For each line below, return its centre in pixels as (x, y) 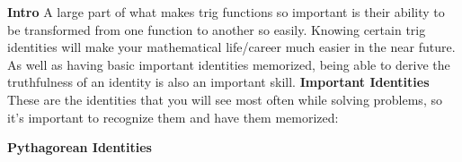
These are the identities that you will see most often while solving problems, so (225, 99)
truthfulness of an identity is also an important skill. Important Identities (218, 82)
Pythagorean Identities (80, 147)
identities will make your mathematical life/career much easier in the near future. (231, 47)
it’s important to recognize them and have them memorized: (173, 117)
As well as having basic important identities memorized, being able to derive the (229, 64)
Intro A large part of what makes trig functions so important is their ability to (226, 12)
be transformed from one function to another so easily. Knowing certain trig (217, 29)
